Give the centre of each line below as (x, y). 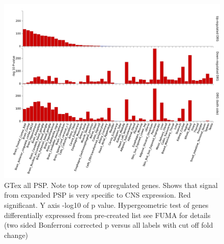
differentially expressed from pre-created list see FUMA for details (107, 215)
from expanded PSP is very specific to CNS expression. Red (97, 195)
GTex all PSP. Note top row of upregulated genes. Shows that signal (111, 185)
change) (16, 235)
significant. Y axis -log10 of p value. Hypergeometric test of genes (106, 205)
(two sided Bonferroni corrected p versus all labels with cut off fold (109, 225)
